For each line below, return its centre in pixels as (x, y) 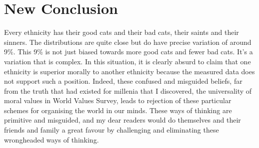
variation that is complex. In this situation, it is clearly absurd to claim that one (127, 61)
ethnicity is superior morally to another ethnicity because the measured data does (129, 71)
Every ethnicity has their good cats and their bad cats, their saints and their (121, 32)
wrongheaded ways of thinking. (51, 139)
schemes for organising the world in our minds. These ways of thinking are (118, 110)
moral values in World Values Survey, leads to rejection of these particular (118, 100)
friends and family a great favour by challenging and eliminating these (111, 130)
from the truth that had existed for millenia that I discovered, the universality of (128, 90)
